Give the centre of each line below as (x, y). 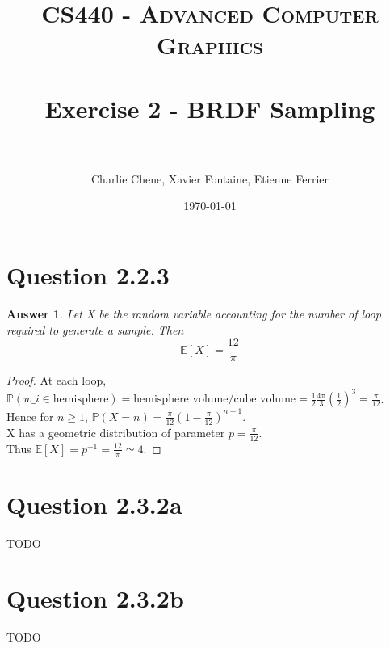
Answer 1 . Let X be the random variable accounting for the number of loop (194, 313)
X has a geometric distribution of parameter (116, 432)
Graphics (210, 45)
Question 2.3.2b (95, 598)
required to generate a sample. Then (95, 329)
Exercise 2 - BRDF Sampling (210, 108)
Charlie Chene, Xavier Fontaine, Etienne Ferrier (210, 178)
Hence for (30, 416)
